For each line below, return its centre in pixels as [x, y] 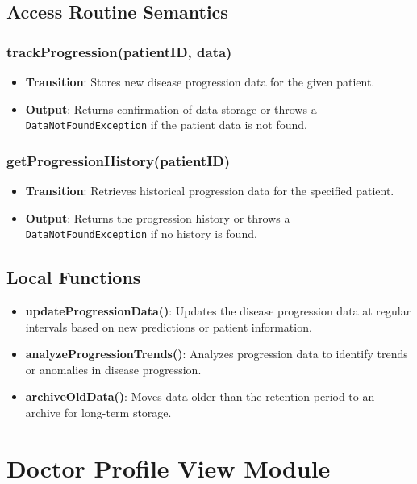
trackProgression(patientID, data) [119, 51]
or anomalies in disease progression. [113, 369]
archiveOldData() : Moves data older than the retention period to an [200, 396]
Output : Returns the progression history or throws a [158, 217]
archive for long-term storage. [98, 413]
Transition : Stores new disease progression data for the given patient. [200, 81]
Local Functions [74, 277]
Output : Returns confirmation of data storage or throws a [171, 108]
